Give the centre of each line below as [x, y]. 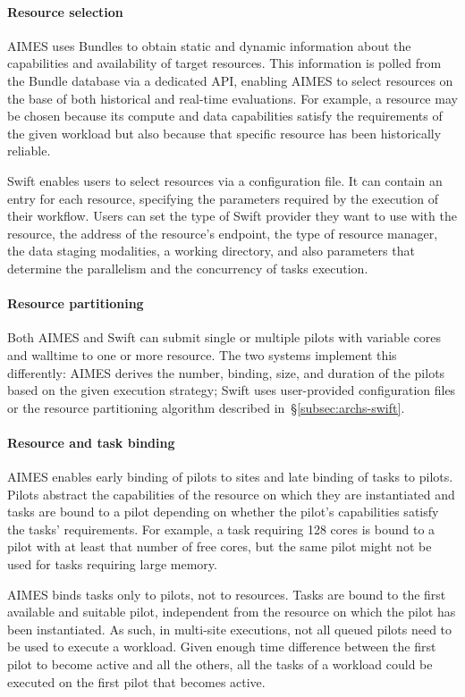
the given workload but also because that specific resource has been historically [224, 133]
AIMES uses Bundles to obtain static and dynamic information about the [209, 45]
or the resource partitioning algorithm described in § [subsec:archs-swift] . [206, 407]
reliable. [29, 151]
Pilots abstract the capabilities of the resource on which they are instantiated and [231, 494]
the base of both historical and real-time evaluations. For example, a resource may [232, 98]
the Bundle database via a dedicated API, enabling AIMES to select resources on [230, 80]
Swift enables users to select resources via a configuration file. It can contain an [225, 180]
